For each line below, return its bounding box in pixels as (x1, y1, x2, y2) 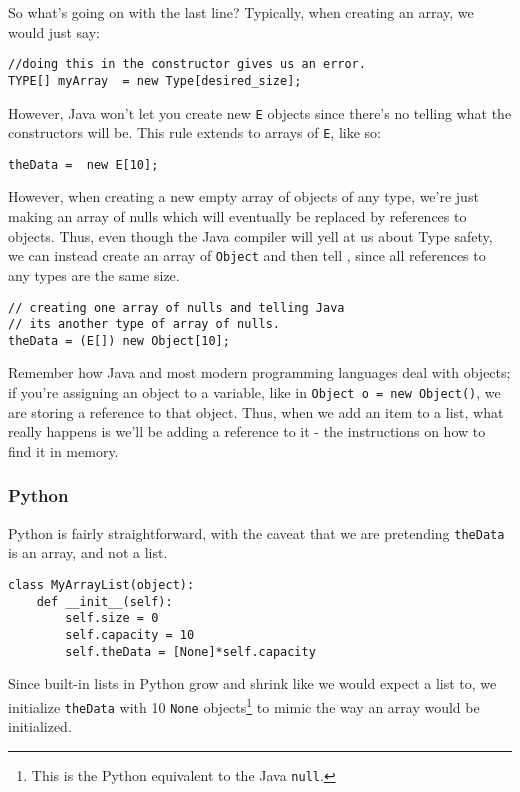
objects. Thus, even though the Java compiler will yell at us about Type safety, (8, 225, 493, 246)
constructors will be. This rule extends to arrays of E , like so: (8, 122, 381, 143)
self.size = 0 (65, 611, 159, 626)
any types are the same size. (8, 264, 180, 285)
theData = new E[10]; (8, 157, 159, 172)
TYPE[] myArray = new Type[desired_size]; (8, 73, 302, 88)
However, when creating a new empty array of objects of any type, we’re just (8, 186, 479, 207)
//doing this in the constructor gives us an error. (8, 57, 366, 72)
